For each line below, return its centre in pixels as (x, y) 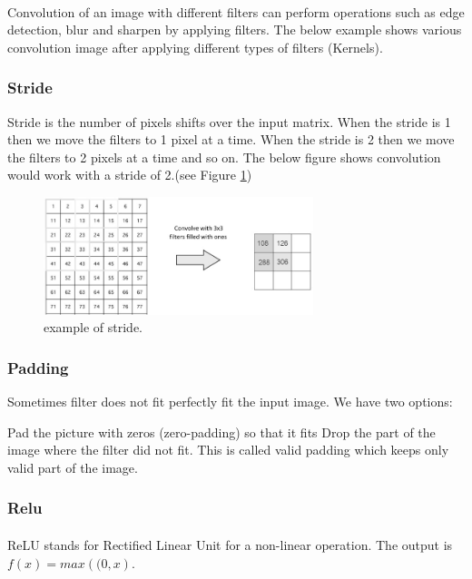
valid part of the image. (73, 467)
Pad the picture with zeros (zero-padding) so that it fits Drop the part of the (221, 432)
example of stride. (93, 327)
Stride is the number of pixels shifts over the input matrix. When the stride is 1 (229, 121)
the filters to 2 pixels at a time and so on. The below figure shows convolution (224, 157)
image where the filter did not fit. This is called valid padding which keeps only (228, 450)
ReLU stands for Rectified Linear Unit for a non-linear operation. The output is (230, 545)
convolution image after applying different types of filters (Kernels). (195, 47)
